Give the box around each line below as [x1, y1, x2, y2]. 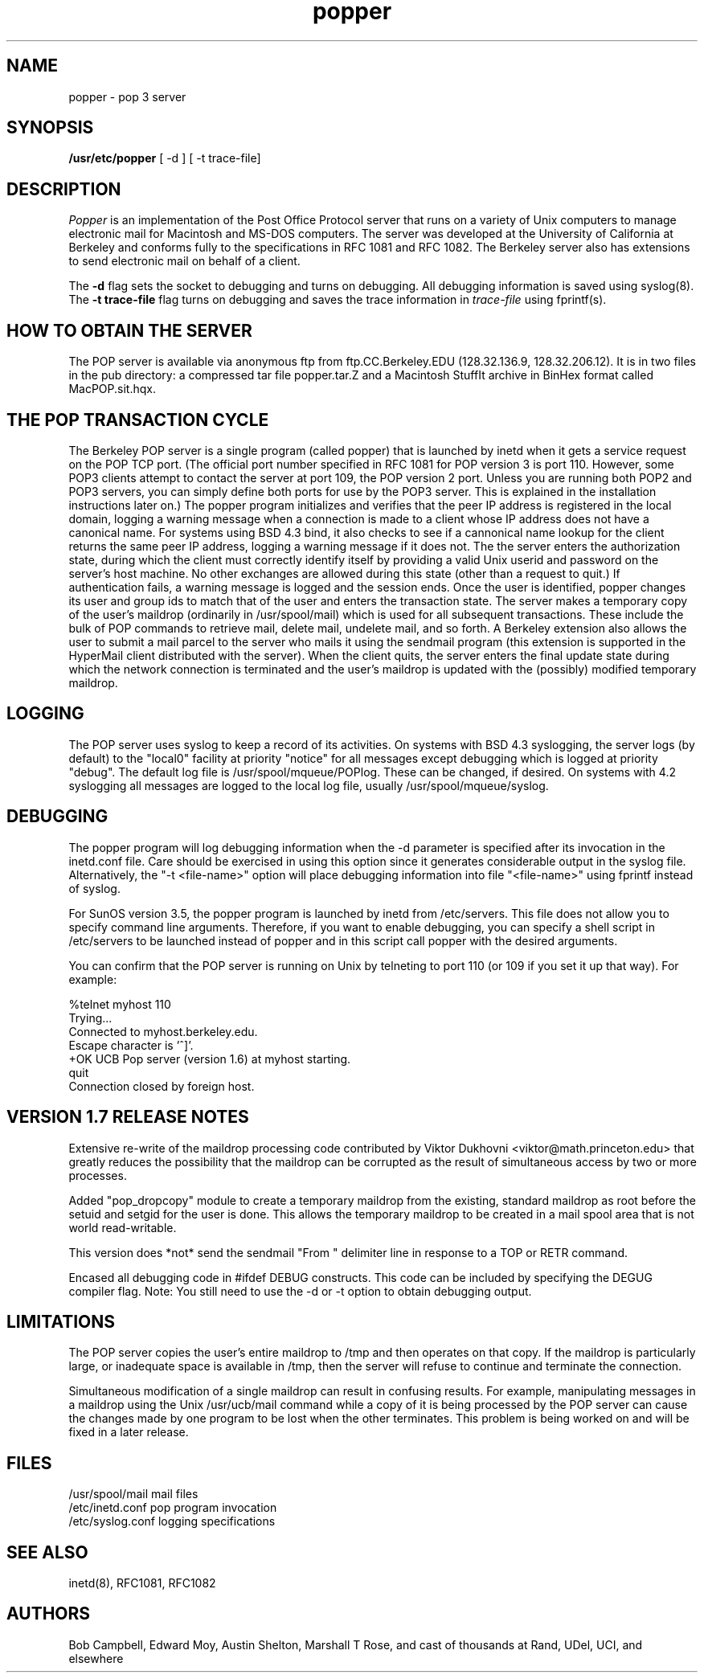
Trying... [68, 1010, 113, 1025]
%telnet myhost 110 [68, 997, 171, 1011]
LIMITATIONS [6, 1311, 116, 1332]
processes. [68, 1168, 127, 1182]
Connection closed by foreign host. [68, 1079, 255, 1093]
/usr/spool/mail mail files [68, 1487, 199, 1501]
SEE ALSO [6, 1542, 88, 1562]
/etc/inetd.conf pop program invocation [68, 1501, 277, 1515]
